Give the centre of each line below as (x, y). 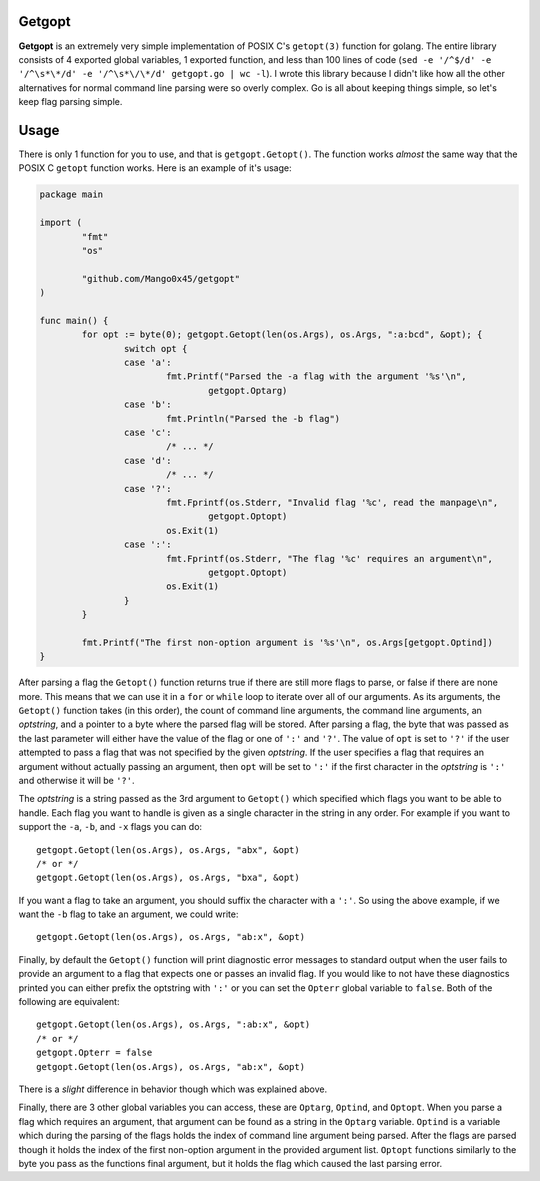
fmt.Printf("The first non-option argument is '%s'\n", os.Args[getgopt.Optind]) (287, 642)
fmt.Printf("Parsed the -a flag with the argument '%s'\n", (316, 376)
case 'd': (147, 460)
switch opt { (155, 348)
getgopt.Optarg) (248, 390)
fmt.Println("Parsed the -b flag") (253, 418)
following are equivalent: (69, 1002)
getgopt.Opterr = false (94, 1053)
